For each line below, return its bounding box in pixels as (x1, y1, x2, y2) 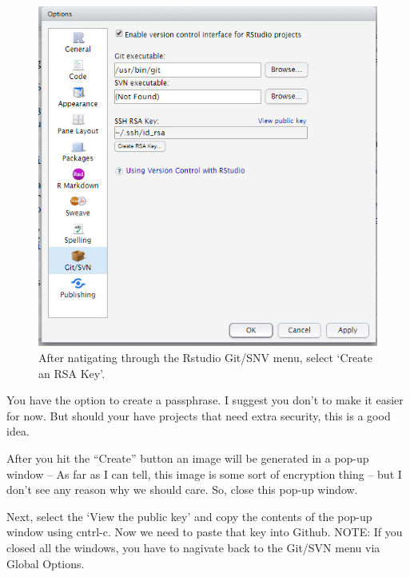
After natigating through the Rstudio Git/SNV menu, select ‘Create (38, 349, 372, 366)
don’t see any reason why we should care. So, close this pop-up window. (6, 481, 358, 498)
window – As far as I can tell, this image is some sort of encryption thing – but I (6, 465, 402, 482)
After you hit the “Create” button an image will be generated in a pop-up (6, 450, 369, 467)
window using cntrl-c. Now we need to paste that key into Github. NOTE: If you (6, 523, 403, 540)
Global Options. (6, 555, 85, 571)
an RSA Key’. (38, 364, 105, 381)
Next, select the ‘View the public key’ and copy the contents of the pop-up (6, 507, 372, 524)
